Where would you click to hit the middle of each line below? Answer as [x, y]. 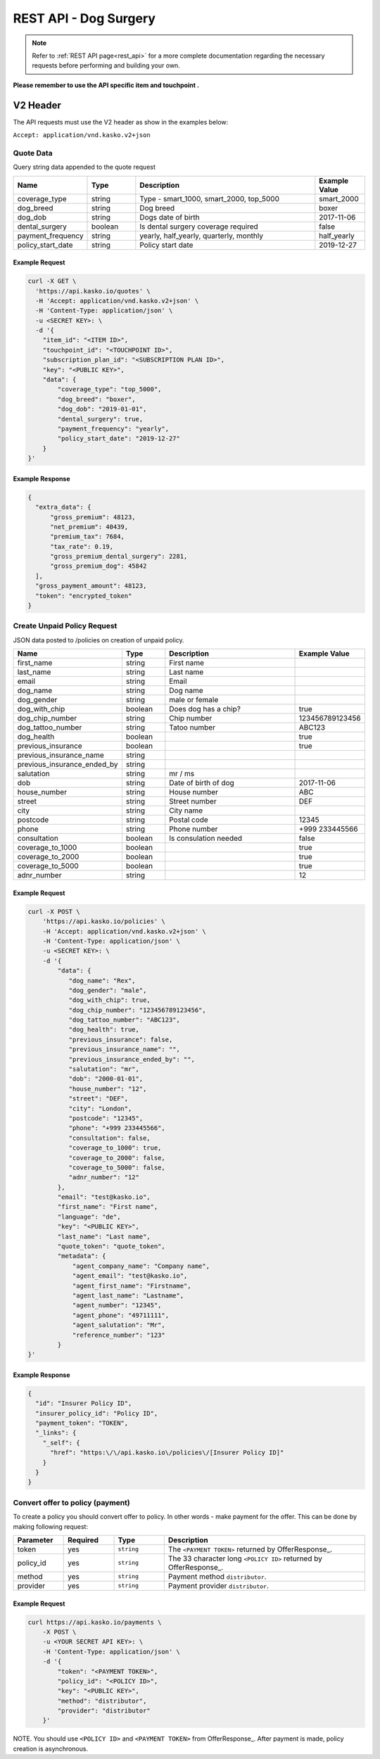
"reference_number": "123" [119, 1335]
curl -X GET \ [52, 281]
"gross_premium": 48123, [93, 517]
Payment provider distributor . [218, 1585]
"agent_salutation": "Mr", [119, 1325]
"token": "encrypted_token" [84, 596]
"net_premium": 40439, [89, 527]
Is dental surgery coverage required [199, 227]
